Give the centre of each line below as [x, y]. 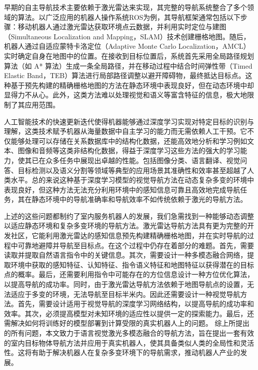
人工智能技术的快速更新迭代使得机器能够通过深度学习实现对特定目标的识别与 [129, 121]
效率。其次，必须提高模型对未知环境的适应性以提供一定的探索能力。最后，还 [129, 313]
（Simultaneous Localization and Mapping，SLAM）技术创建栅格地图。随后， [127, 36]
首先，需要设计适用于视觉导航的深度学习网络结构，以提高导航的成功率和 [136, 304]
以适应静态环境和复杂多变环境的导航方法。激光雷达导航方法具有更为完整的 [126, 226]
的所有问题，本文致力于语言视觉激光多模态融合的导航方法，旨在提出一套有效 [129, 333]
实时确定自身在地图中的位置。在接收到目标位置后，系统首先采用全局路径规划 [129, 55]
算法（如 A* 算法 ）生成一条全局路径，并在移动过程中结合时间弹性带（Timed [128, 65]
